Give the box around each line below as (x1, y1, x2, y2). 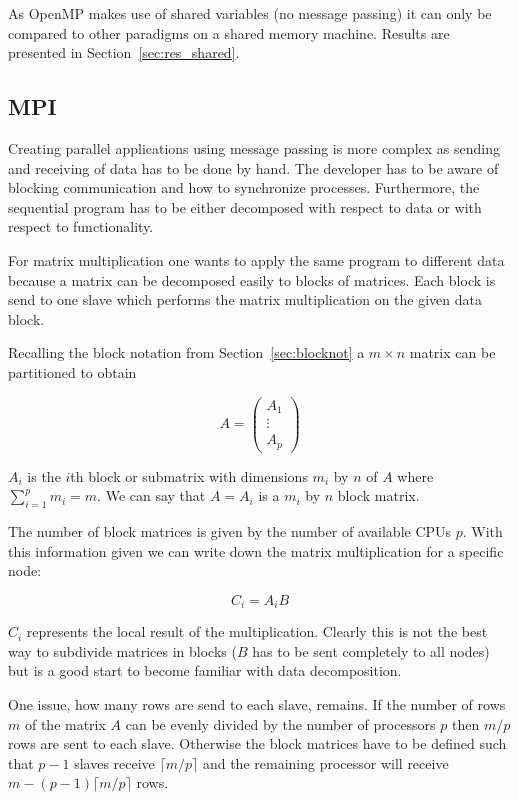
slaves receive (74, 752, 155, 773)
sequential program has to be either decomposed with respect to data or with (8, 196, 482, 217)
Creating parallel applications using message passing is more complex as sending (8, 137, 500, 158)
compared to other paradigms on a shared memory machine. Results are (8, 22, 450, 43)
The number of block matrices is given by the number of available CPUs (8, 520, 452, 541)
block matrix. (337, 485, 420, 506)
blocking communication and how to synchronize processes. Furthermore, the (8, 177, 480, 198)
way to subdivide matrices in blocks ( (8, 640, 237, 661)
